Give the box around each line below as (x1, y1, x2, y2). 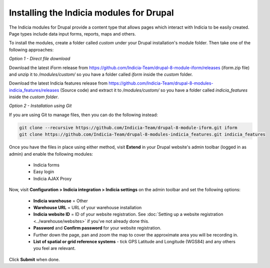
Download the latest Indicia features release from (9, 80, 108, 86)
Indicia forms (33, 162, 60, 168)
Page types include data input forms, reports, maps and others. (9, 31, 136, 36)
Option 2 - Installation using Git (9, 103, 72, 109)
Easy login (33, 169, 54, 175)
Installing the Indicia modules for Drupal (9, 7, 174, 18)
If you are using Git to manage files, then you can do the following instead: (9, 112, 158, 118)
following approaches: (9, 47, 54, 53)
